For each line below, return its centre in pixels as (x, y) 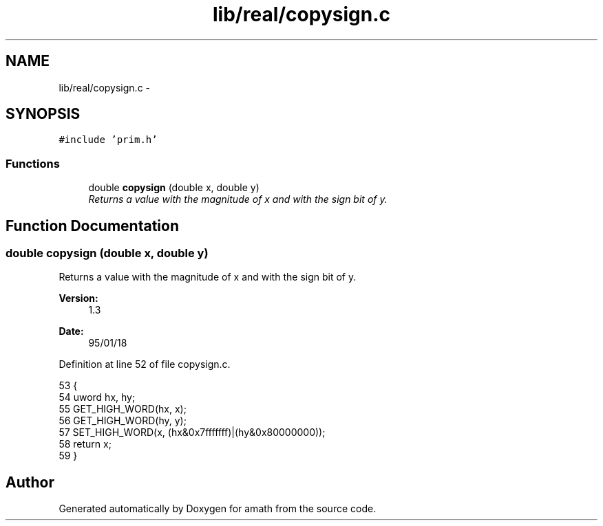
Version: (78, 298)
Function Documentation (92, 226)
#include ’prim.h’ (108, 140)
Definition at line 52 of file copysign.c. (145, 364)
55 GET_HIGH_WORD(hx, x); (123, 409)
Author (30, 482)
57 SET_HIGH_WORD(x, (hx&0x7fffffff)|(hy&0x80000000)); (192, 432)
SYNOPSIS (43, 114)
